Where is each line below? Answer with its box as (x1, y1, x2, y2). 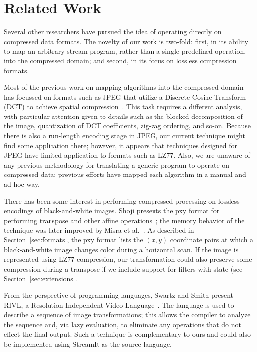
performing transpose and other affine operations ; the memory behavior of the (4, 215, 245, 225)
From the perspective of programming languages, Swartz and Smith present (4, 290, 234, 300)
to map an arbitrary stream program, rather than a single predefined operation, (4, 46, 246, 56)
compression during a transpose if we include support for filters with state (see (4, 263, 243, 274)
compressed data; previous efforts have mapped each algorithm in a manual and (4, 169, 246, 179)
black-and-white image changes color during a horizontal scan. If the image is (4, 244, 239, 254)
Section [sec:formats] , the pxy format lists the (4, 235, 143, 244)
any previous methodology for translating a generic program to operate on (4, 159, 230, 170)
